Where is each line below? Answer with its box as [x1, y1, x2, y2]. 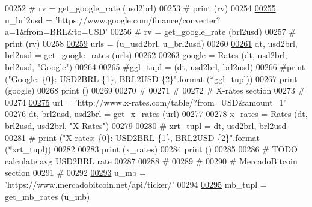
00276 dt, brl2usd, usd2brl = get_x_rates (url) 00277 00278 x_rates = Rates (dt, [5, 107, 308, 120]
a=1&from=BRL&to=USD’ [5, 25, 108, 38]
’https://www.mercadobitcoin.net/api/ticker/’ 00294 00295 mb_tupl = [5, 178, 267, 190]
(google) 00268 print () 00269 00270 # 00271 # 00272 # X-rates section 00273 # [5, 84, 305, 97]
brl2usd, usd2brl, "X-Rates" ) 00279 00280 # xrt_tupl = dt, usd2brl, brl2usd [5, 119, 287, 131]
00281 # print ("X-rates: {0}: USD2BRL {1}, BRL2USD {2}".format [5, 131, 260, 143]
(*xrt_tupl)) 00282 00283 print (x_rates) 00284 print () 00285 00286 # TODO [5, 143, 298, 155]
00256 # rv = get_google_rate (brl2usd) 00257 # [110, 25, 296, 38]
